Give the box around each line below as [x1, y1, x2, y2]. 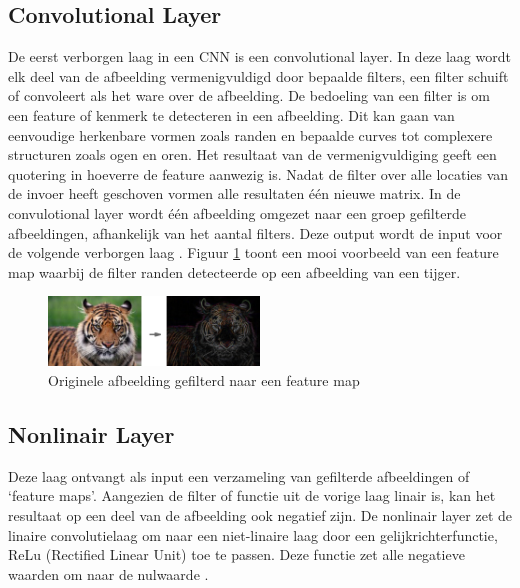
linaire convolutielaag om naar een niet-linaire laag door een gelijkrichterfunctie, [8, 524, 498, 545]
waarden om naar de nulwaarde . [8, 563, 209, 584]
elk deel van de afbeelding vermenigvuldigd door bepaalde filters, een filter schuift [8, 65, 509, 86]
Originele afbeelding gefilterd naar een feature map [48, 369, 360, 390]
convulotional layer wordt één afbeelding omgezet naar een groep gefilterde [8, 202, 466, 223]
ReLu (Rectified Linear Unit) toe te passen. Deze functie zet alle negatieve [8, 544, 465, 565]
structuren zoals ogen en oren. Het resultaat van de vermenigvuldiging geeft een [8, 144, 497, 165]
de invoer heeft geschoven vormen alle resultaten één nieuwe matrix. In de [8, 183, 461, 204]
